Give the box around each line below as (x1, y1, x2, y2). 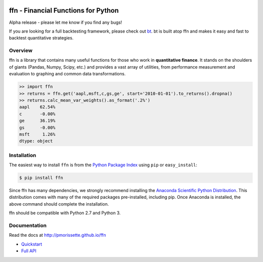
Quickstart (21, 241, 42, 247)
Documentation (9, 222, 47, 228)
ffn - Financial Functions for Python (9, 6, 119, 15)
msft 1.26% (19, 131, 56, 137)
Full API (21, 248, 37, 254)
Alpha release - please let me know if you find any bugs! (9, 19, 122, 25)
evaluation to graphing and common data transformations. (9, 71, 126, 77)
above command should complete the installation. (9, 201, 109, 207)
